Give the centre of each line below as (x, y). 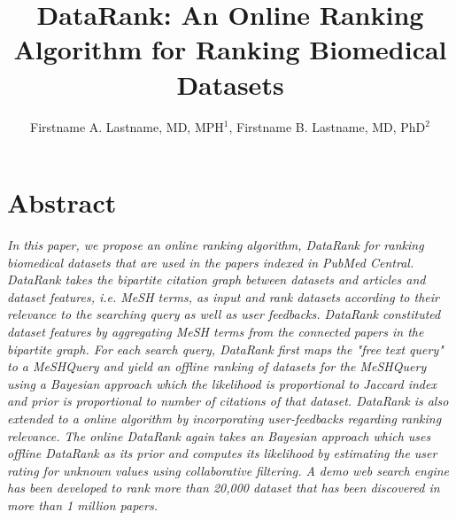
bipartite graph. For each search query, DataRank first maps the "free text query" (225, 349)
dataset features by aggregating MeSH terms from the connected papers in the (216, 331)
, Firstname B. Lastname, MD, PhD (327, 126)
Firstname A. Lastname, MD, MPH (127, 126)
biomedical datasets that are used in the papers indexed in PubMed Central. (211, 262)
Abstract (62, 202)
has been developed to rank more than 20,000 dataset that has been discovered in (224, 488)
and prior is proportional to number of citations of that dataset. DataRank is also (228, 401)
